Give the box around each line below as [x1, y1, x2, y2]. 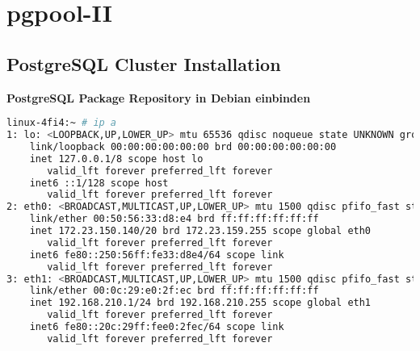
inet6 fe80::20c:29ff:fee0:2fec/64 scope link [29, 321, 284, 333]
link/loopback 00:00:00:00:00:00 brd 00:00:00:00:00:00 [29, 140, 337, 153]
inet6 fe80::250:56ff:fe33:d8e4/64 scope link [29, 249, 284, 261]
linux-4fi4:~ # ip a [6, 117, 117, 129]
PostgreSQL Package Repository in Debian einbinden [6, 89, 311, 106]
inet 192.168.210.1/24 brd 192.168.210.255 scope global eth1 [29, 297, 372, 309]
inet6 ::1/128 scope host [29, 177, 169, 189]
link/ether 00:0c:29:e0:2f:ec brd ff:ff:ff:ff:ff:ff [29, 285, 319, 297]
